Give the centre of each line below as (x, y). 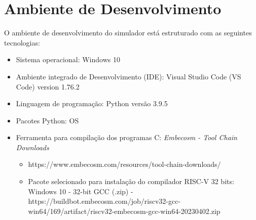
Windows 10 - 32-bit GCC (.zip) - (81, 191)
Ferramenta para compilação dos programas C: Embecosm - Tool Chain (126, 137)
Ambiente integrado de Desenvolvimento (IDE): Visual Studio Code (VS (129, 76)
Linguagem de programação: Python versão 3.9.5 (92, 103)
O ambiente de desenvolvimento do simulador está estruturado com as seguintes (128, 33)
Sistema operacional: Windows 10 (68, 59)
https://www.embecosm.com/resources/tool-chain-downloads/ (124, 164)
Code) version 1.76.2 (48, 86)
